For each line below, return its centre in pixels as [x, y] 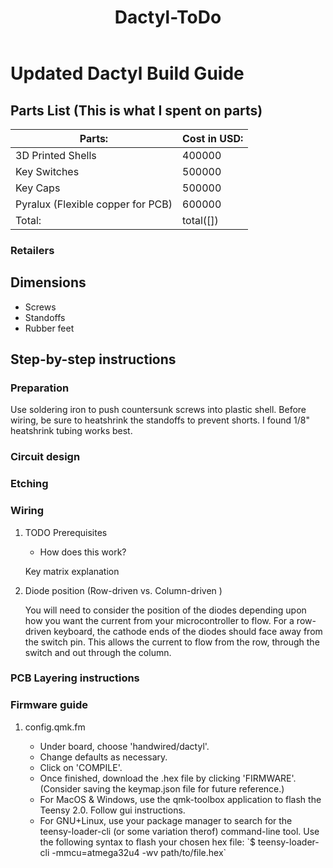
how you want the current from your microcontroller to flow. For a [159, 620]
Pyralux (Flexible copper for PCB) [94, 204]
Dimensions [48, 282]
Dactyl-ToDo [168, 17]
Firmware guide [49, 705]
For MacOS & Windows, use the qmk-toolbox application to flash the [180, 799]
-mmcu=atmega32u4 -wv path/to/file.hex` [139, 852]
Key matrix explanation [72, 571]
